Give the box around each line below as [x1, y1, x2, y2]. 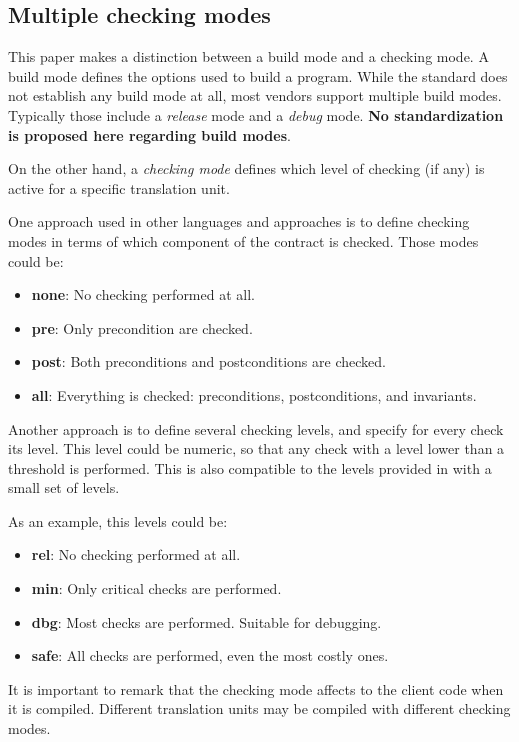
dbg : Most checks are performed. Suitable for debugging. [31, 611, 382, 632]
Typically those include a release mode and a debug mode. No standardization [8, 104, 504, 125]
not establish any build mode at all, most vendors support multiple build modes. [8, 85, 502, 106]
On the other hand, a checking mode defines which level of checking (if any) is [8, 158, 485, 179]
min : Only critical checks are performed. [31, 578, 282, 599]
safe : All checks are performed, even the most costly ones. [31, 645, 389, 666]
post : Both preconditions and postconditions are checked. [31, 351, 386, 372]
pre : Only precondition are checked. [31, 317, 253, 338]
